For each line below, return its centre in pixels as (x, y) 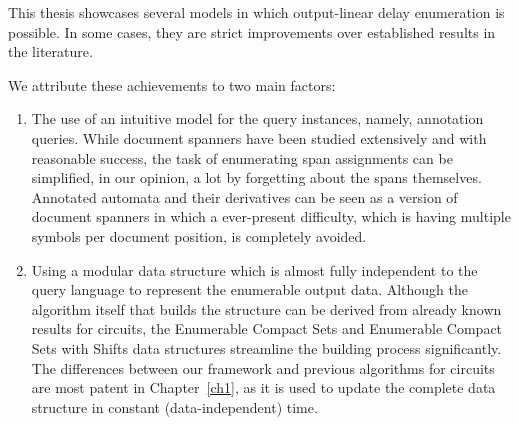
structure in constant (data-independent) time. (174, 406)
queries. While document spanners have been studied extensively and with (259, 137)
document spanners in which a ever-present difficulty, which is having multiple (271, 216)
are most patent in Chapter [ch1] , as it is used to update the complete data (263, 387)
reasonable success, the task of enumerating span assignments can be (242, 157)
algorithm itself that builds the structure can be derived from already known (266, 308)
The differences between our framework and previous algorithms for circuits (263, 367)
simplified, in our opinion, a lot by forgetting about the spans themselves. (256, 177)
